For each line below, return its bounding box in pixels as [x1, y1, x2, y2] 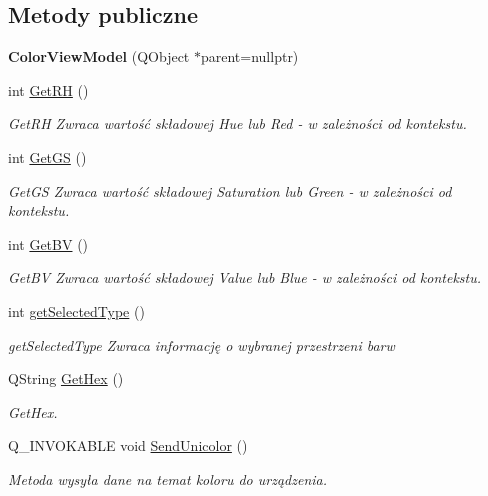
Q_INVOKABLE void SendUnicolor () [8, 435, 248, 456]
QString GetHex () [8, 368, 124, 389]
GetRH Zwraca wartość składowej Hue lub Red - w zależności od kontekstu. [8, 113, 467, 134]
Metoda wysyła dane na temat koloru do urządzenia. [8, 468, 328, 489]
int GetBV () [8, 233, 89, 254]
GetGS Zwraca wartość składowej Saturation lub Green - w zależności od [8, 180, 452, 201]
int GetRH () [8, 79, 89, 100]
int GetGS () [8, 146, 87, 167]
